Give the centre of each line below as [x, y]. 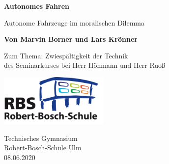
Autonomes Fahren [37, 6]
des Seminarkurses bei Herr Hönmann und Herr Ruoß [85, 65]
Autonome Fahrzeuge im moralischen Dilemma [74, 22]
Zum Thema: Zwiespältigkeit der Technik [66, 55]
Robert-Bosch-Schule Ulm [43, 148]
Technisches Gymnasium [41, 138]
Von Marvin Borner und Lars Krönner [71, 39]
